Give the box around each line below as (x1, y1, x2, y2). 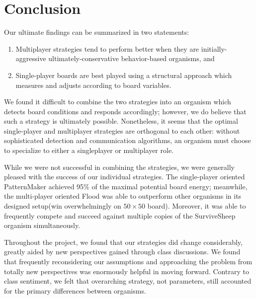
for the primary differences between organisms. (4, 285, 146, 296)
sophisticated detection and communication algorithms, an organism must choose (4, 135, 251, 146)
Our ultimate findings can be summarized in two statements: (4, 27, 189, 37)
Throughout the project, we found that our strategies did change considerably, (4, 236, 243, 247)
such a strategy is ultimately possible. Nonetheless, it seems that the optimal (4, 116, 238, 126)
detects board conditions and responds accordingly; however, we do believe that (4, 106, 247, 116)
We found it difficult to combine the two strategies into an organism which (4, 96, 231, 107)
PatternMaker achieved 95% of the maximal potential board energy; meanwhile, (4, 181, 248, 191)
